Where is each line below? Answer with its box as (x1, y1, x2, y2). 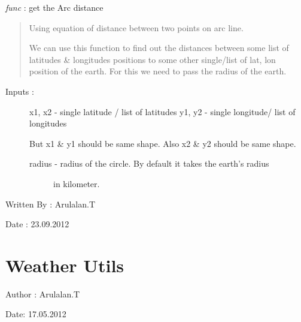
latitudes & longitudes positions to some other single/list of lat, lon (29, 53, 276, 65)
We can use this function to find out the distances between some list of (29, 41, 289, 54)
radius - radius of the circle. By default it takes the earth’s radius (29, 157, 269, 170)
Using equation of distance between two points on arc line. (29, 21, 244, 34)
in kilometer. (53, 177, 100, 189)
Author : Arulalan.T (5, 287, 80, 300)
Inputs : (5, 85, 34, 97)
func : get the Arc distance (5, 1, 104, 13)
